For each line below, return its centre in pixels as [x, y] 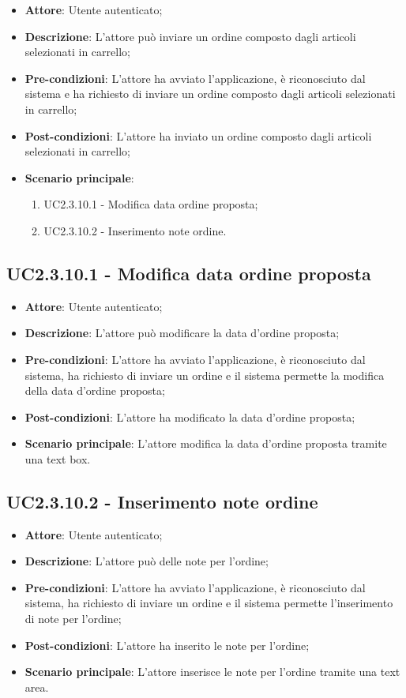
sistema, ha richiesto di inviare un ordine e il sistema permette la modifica [205, 375]
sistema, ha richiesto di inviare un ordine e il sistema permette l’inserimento [209, 603]
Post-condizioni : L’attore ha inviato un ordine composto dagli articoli [198, 135]
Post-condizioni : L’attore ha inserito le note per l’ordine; [167, 645]
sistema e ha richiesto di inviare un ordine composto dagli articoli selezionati [210, 94]
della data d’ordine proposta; [95, 390]
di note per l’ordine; [73, 619]
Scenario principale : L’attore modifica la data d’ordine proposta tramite [206, 443]
